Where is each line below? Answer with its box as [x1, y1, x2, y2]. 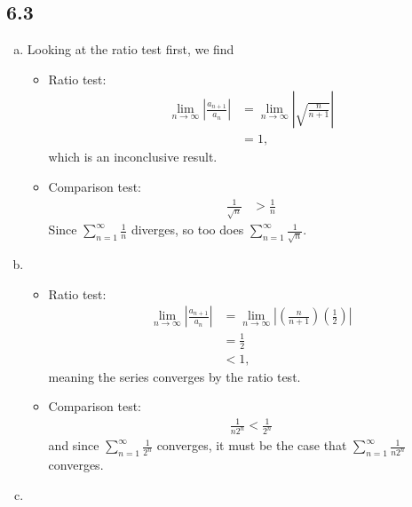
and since [48, 436, 99, 455]
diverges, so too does [131, 220, 244, 239]
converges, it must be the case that [156, 436, 347, 455]
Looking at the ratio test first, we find [27, 40, 234, 59]
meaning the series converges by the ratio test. [48, 367, 301, 385]
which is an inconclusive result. [48, 147, 218, 166]
